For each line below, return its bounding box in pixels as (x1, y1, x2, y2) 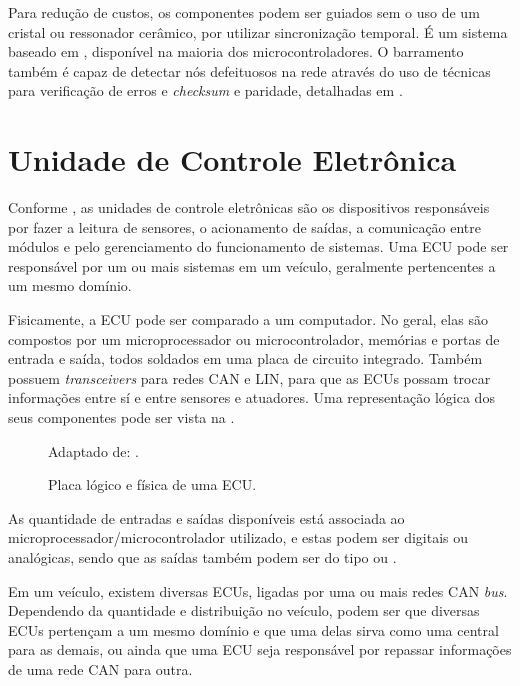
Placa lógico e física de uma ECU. (48, 474, 257, 495)
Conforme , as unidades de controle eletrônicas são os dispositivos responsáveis (8, 197, 490, 218)
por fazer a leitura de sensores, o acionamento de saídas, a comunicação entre (8, 216, 482, 237)
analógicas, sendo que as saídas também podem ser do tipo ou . (8, 547, 397, 567)
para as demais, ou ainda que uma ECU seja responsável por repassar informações (8, 639, 512, 660)
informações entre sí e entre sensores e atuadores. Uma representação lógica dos (8, 387, 495, 408)
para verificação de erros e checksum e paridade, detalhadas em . (8, 80, 403, 101)
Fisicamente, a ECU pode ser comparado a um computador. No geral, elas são (8, 309, 488, 330)
